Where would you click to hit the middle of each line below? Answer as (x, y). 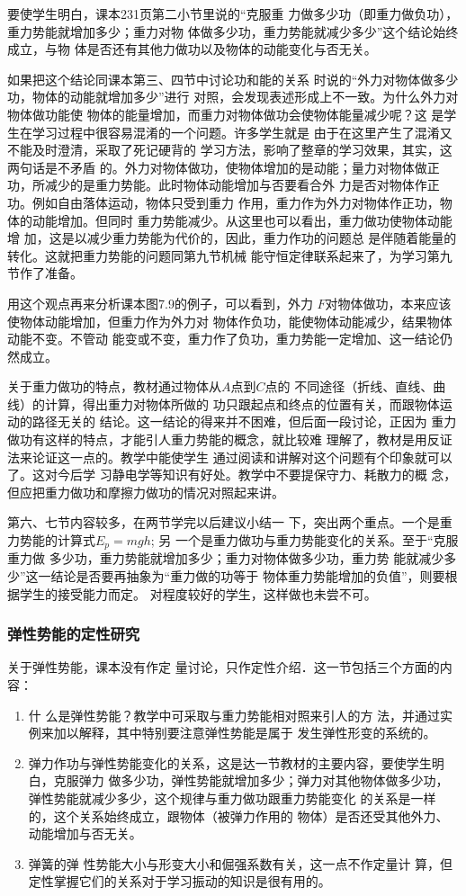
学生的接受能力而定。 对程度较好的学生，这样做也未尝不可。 (198, 593)
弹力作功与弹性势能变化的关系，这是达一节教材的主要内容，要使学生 (230, 762)
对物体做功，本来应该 (388, 303)
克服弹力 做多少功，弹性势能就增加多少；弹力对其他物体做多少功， (251, 780)
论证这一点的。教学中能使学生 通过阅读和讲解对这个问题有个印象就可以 (242, 457)
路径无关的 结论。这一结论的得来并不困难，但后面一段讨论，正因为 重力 (244, 421)
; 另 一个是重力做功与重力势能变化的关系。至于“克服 (305, 540)
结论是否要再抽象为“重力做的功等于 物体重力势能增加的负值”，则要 (248, 576)
